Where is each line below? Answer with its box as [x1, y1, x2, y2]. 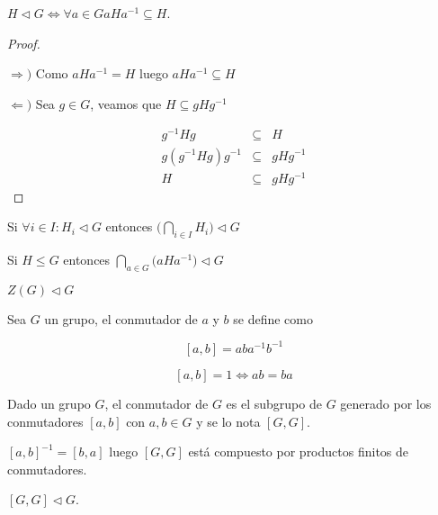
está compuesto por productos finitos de [188, 442, 409, 461]
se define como [233, 309, 313, 328]
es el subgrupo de [226, 393, 322, 412]
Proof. [7, 33, 40, 52]
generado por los [340, 393, 432, 412]
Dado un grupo [7, 393, 91, 412]
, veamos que [90, 94, 162, 113]
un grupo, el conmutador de [44, 309, 198, 328]
